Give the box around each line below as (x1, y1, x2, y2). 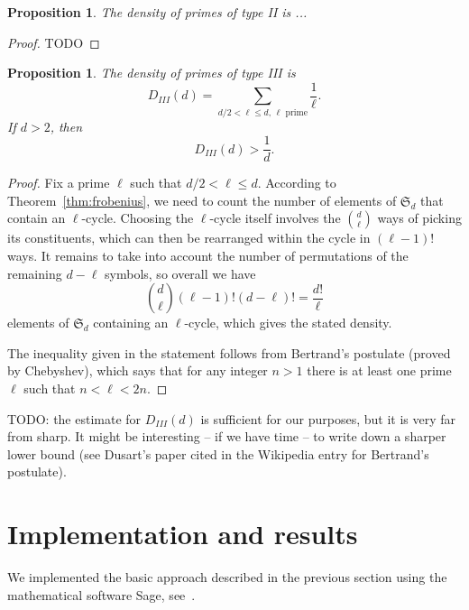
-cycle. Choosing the (81, 208, 194, 227)
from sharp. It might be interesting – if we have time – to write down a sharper (7, 427, 446, 446)
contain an (7, 208, 66, 227)
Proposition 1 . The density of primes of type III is (7, 63, 296, 82)
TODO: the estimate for (7, 409, 142, 428)
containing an (93, 313, 169, 332)
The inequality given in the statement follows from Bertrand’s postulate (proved (7, 343, 451, 362)
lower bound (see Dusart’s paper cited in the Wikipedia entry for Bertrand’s (7, 444, 429, 463)
